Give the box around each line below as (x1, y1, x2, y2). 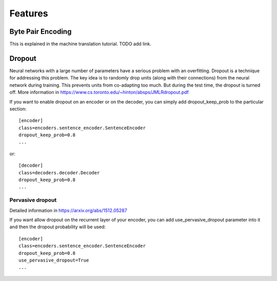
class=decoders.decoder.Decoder (18, 170, 100, 175)
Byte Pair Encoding (9, 27, 72, 36)
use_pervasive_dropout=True (18, 257, 89, 263)
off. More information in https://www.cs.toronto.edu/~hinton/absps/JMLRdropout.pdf (9, 89, 189, 95)
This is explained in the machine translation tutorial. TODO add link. (9, 41, 151, 47)
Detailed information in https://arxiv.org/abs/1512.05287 (9, 207, 128, 213)
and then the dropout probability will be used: (9, 224, 106, 230)
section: (9, 106, 27, 112)
